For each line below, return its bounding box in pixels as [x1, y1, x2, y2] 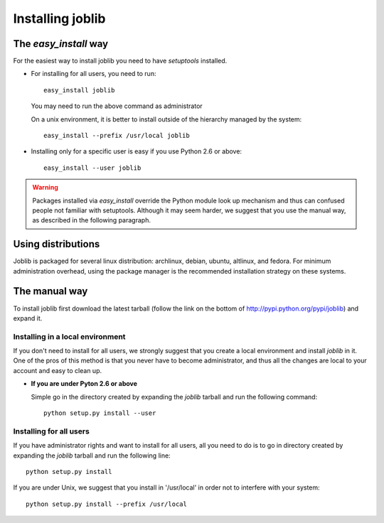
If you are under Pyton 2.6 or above [31, 379, 138, 388]
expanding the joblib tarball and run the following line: [13, 451, 171, 460]
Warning [32, 183, 58, 192]
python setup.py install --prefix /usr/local [26, 500, 188, 508]
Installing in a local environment [13, 331, 126, 341]
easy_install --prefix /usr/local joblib [43, 131, 190, 140]
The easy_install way [13, 38, 109, 50]
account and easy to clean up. [13, 366, 102, 374]
